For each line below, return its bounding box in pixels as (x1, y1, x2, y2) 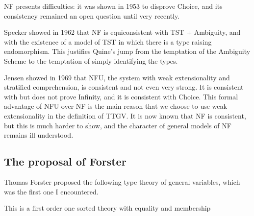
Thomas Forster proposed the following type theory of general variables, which (4, 176, 240, 187)
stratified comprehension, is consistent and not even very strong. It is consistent (4, 82, 244, 92)
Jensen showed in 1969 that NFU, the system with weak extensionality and (4, 72, 230, 82)
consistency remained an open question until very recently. (4, 10, 180, 21)
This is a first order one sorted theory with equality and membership (4, 203, 211, 213)
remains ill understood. (4, 130, 74, 140)
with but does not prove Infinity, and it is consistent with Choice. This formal (4, 91, 238, 101)
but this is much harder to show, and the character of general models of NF (4, 120, 231, 130)
